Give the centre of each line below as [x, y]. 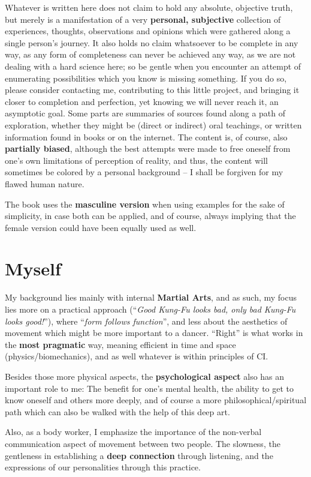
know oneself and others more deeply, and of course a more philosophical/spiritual [156, 400]
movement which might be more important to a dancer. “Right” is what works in [154, 333]
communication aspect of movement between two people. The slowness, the [143, 443]
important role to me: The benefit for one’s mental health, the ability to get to [150, 388]
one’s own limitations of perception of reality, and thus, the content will [136, 160]
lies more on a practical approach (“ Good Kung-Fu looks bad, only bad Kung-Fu [150, 309]
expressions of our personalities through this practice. [103, 467]
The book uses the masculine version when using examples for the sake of [145, 204]
